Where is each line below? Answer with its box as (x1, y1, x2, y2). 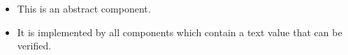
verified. (17, 38, 52, 53)
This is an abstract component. (17, 1, 151, 15)
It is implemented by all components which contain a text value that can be (17, 24, 342, 39)
